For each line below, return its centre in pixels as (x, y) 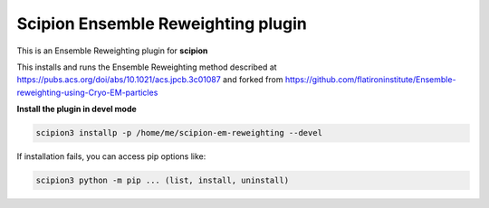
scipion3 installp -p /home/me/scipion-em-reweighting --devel (179, 133)
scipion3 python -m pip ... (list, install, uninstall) (163, 180)
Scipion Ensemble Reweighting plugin (162, 24)
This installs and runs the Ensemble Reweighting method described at (147, 67)
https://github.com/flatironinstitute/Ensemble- (370, 80)
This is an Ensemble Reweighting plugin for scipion (112, 51)
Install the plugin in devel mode (77, 109)
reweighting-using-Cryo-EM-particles (87, 92)
